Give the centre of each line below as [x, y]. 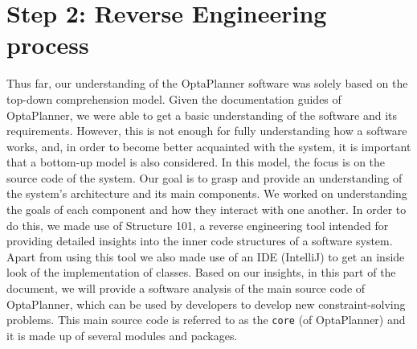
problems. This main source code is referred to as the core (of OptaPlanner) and [206, 320]
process [48, 45]
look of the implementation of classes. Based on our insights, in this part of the [201, 272]
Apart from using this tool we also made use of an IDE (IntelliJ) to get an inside [206, 256]
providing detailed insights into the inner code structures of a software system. [200, 241]
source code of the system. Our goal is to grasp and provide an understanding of [204, 177]
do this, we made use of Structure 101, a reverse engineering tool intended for [198, 225]
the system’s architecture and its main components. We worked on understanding [207, 193]
